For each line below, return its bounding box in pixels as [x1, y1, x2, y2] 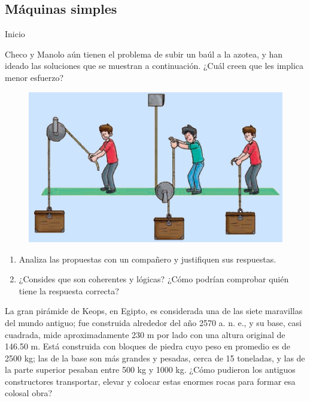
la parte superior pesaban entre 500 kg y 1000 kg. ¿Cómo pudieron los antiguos [5, 363, 296, 376]
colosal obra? [5, 387, 53, 399]
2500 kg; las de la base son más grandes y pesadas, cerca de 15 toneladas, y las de [5, 351, 305, 364]
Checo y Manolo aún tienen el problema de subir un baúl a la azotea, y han [5, 47, 283, 60]
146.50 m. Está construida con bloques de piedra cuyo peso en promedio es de [5, 340, 291, 352]
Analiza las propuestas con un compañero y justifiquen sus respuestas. [19, 252, 276, 265]
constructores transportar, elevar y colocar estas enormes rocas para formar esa [5, 375, 296, 387]
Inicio [5, 28, 25, 40]
